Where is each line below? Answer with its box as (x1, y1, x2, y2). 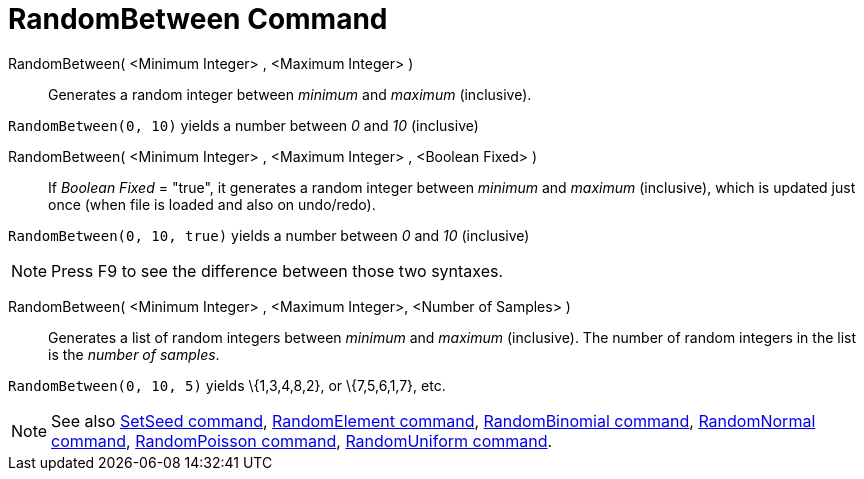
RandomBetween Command (8, 2, 388, 36)
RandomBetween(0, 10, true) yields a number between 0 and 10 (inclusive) (8, 226, 530, 244)
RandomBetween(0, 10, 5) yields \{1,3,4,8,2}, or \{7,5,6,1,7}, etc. (8, 376, 446, 394)
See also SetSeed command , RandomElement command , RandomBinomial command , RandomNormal (51, 410, 816, 431)
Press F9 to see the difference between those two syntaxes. (51, 260, 504, 281)
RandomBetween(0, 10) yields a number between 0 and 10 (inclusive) (8, 116, 479, 134)
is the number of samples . (48, 345, 220, 363)
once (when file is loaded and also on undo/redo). (48, 195, 376, 213)
